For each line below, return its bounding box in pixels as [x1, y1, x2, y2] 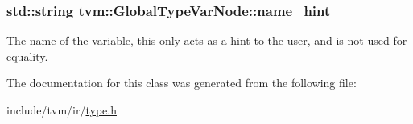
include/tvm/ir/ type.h [6, 102, 117, 118]
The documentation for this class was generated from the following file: [6, 74, 357, 91]
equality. [6, 47, 48, 64]
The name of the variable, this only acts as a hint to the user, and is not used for [6, 32, 407, 49]
